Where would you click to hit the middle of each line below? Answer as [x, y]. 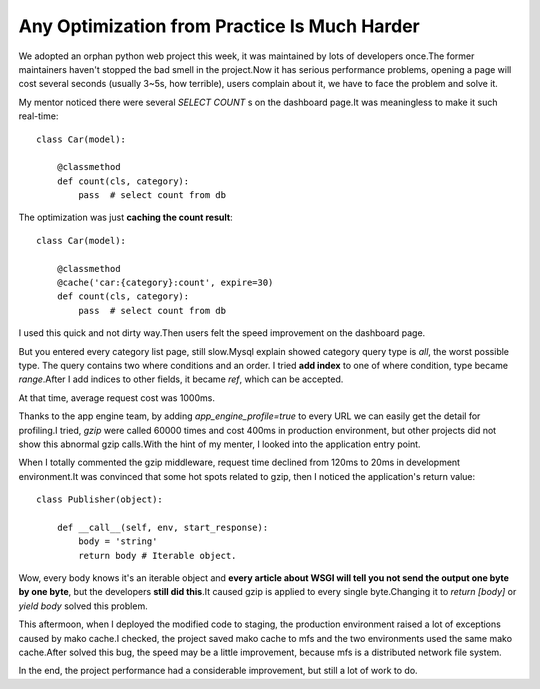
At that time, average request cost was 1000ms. [116, 397]
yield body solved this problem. [83, 606]
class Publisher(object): [100, 499]
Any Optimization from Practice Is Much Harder [219, 26]
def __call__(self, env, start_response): [162, 527]
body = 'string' [118, 541]
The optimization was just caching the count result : [126, 217]
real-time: [38, 116]
